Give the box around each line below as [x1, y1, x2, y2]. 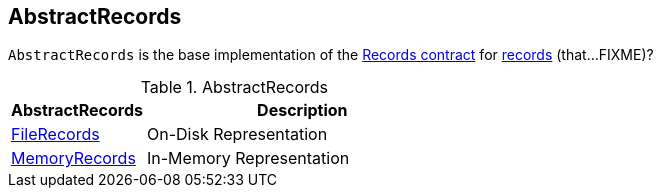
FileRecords [11, 124, 100, 145]
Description [257, 100, 348, 121]
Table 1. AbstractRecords [140, 77, 328, 98]
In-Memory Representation [147, 148, 350, 169]
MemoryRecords [11, 148, 136, 169]
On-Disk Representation [147, 124, 328, 145]
